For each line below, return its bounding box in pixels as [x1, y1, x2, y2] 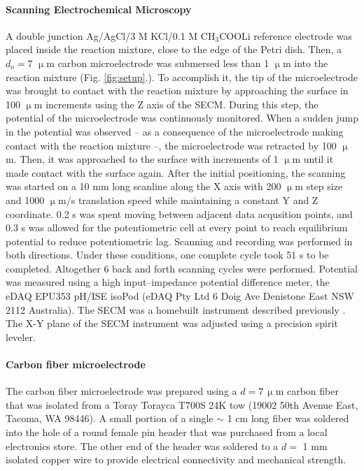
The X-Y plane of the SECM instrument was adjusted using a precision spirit [6, 316, 338, 331]
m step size [295, 179, 343, 194]
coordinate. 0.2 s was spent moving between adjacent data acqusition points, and [6, 206, 353, 221]
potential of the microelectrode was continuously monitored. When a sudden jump [6, 110, 358, 125]
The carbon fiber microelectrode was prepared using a [6, 384, 237, 398]
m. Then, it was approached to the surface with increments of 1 [6, 152, 279, 166]
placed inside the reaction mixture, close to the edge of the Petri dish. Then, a [6, 42, 342, 57]
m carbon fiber [275, 384, 339, 398]
